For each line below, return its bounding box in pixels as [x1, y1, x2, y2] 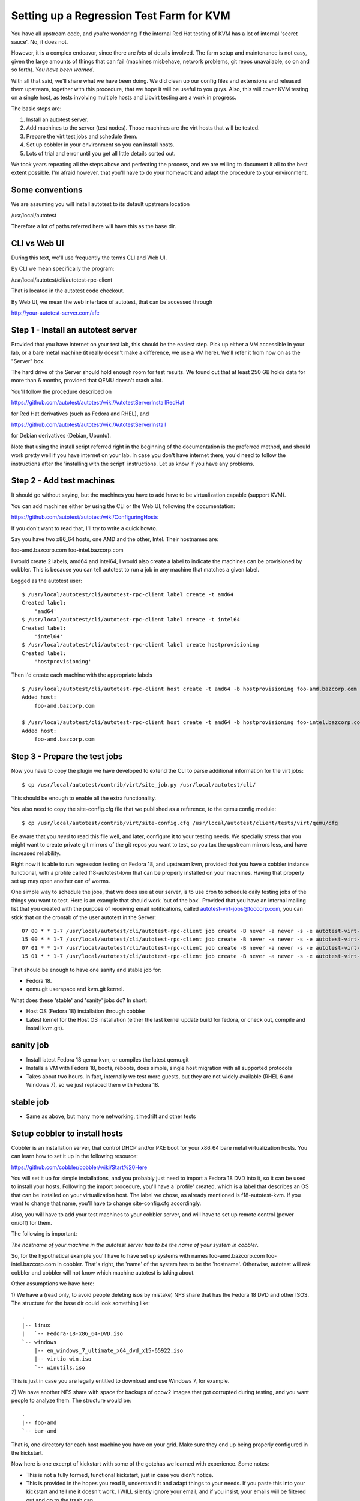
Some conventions [11, 185, 83, 195]
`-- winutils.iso [34, 1364, 85, 1371]
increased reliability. [11, 850, 61, 857]
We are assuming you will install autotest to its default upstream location [11, 201, 190, 208]
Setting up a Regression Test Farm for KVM [11, 9, 230, 22]
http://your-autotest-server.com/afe [11, 309, 100, 316]
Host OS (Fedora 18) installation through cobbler [26, 1007, 146, 1015]
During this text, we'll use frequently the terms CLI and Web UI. [11, 254, 167, 261]
